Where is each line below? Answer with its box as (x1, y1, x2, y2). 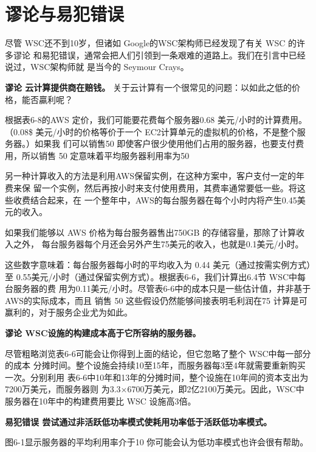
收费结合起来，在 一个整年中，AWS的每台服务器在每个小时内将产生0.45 (13, 193, 297, 206)
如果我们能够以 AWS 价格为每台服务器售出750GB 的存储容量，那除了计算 (5, 225, 297, 238)
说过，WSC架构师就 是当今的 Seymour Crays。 (5, 60, 189, 73)
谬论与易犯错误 (5, 1, 125, 26)
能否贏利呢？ (21, 93, 73, 105)
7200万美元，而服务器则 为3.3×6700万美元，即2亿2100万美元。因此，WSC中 (5, 383, 304, 395)
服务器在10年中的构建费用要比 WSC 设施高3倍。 (5, 394, 196, 407)
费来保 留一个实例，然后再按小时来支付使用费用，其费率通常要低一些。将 (5, 182, 297, 194)
